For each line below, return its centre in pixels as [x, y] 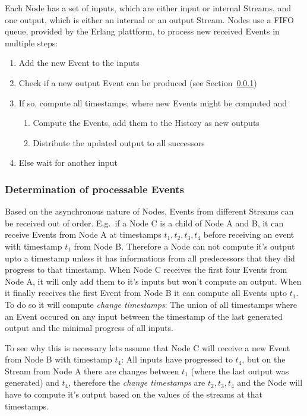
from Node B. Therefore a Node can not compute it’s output [184, 246]
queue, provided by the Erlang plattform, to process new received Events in [142, 31]
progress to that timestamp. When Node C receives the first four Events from [146, 270]
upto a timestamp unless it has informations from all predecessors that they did [150, 258]
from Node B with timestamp [58, 359]
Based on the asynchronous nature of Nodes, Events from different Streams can [149, 211]
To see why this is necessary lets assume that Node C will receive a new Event [148, 347]
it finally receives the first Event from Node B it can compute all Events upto [146, 293]
